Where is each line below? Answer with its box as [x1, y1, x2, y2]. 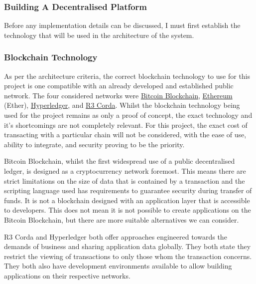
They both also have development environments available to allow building [4, 261, 232, 271]
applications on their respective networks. [4, 270, 130, 281]
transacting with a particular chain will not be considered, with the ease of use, [4, 129, 247, 140]
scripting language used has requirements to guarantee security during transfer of [4, 185, 252, 196]
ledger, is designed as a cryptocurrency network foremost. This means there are [4, 165, 246, 176]
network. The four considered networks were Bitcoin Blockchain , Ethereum [4, 90, 233, 100]
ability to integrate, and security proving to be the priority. [4, 139, 185, 149]
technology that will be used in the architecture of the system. [4, 29, 194, 40]
